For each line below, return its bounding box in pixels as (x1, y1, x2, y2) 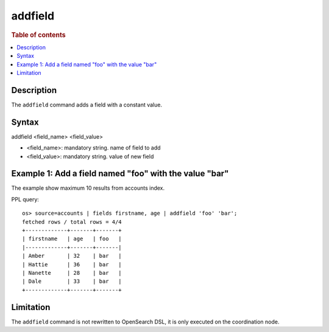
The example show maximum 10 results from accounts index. (11, 184, 165, 192)
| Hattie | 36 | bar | (22, 261, 122, 268)
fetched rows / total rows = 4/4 (22, 218, 122, 225)
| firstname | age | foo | (22, 235, 122, 243)
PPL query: (11, 195, 40, 203)
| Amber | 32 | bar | (22, 252, 122, 260)
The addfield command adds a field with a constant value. (11, 101, 163, 108)
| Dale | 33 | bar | (22, 278, 122, 285)
